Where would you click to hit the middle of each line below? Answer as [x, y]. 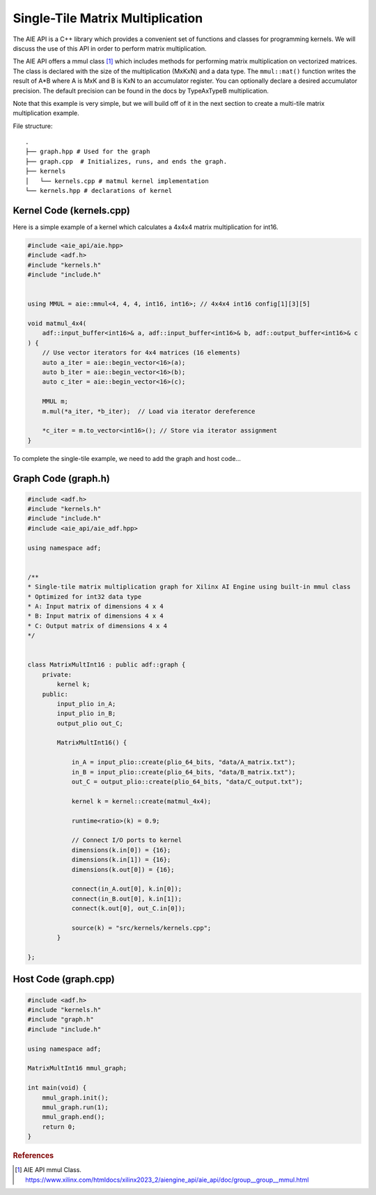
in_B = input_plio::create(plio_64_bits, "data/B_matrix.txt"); [183, 772]
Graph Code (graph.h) [62, 478]
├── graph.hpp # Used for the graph [88, 152]
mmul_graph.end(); [73, 1117]
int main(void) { [57, 1088]
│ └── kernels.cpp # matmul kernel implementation [117, 181]
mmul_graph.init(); [76, 1098]
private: [57, 674]
